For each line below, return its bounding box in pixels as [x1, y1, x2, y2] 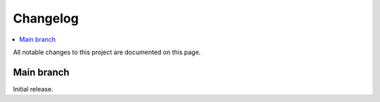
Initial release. [13, 84, 53, 93]
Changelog [13, 11, 79, 26]
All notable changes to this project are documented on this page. [13, 48, 201, 56]
